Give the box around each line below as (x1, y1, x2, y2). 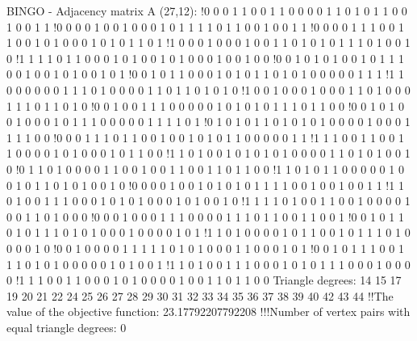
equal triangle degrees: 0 (6, 318, 127, 335)
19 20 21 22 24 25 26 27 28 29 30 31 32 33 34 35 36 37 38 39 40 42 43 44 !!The (6, 287, 394, 304)
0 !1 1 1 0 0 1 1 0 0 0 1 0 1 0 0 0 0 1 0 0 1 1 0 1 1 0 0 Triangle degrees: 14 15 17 (6, 272, 402, 288)
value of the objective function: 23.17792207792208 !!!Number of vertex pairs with (6, 303, 411, 320)
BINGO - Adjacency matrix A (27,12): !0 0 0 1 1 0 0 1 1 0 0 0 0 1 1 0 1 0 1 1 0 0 (6, 2, 407, 19)
